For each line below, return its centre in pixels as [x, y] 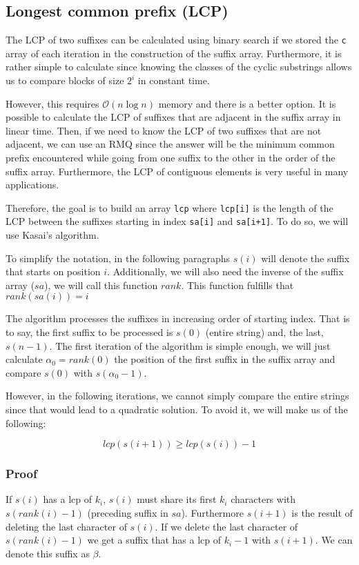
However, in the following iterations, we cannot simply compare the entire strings [177, 396]
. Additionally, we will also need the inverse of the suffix [225, 271]
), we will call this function [101, 285]
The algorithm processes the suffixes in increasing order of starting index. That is [178, 318]
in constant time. [174, 80]
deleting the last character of [66, 526]
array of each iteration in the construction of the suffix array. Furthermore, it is [174, 53]
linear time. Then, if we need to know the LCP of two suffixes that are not [164, 130]
